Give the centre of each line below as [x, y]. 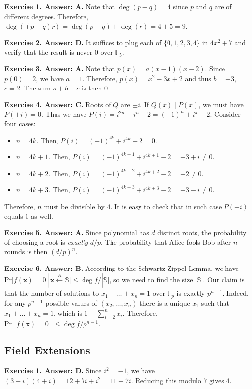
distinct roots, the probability [202, 232]
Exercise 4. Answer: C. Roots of [58, 104]
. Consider [225, 114]
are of [223, 6]
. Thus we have [64, 114]
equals [14, 216]
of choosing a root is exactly [46, 242]
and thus [198, 78]
